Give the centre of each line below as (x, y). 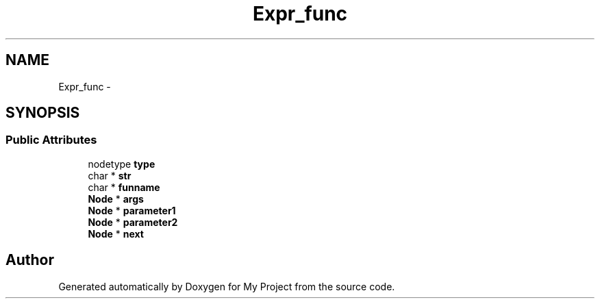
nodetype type (122, 164)
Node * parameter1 (132, 210)
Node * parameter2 (133, 222)
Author (30, 260)
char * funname (124, 187)
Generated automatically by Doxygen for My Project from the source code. (227, 286)
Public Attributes (51, 140)
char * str (110, 175)
